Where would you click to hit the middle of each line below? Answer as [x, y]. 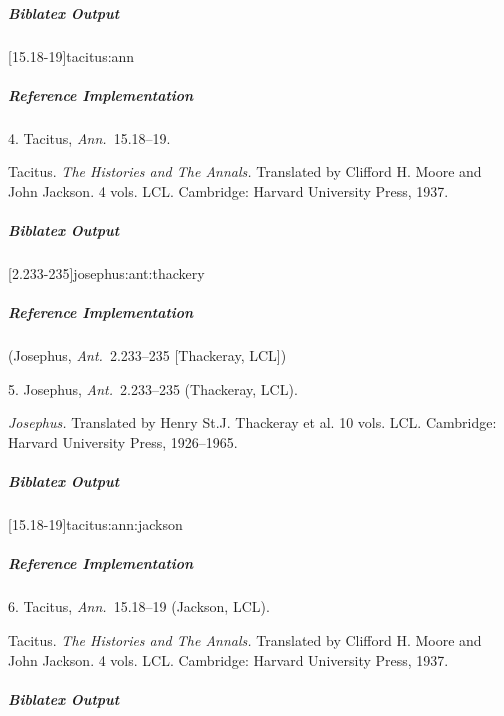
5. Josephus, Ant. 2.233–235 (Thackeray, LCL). [153, 388]
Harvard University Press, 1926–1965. [123, 442]
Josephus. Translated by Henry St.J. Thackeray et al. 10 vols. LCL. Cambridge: [252, 422]
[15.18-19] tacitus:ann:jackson [95, 524]
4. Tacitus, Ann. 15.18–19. [89, 137]
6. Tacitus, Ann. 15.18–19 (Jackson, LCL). [139, 606]
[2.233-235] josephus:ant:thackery [106, 273]
